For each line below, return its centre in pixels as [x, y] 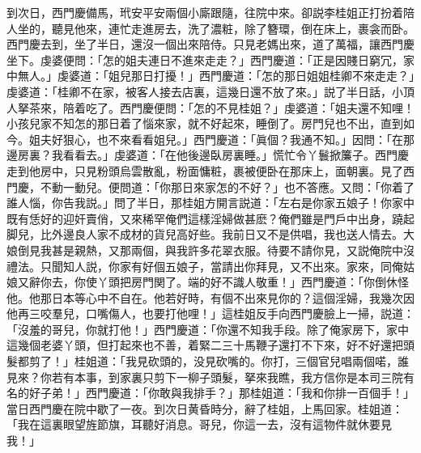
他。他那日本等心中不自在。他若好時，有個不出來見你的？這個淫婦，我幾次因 [210, 297]
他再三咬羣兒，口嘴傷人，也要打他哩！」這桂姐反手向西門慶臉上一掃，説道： [210, 313]
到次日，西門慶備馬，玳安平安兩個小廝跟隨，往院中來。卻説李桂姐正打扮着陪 [210, 12]
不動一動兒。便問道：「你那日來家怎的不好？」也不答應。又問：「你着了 [227, 186]
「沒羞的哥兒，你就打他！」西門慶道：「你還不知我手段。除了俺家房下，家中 [208, 329]
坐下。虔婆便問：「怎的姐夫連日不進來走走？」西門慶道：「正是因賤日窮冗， [205, 59]
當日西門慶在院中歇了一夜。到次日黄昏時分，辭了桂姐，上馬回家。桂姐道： [205, 408]
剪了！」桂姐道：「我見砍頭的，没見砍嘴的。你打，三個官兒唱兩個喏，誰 [219, 361]
